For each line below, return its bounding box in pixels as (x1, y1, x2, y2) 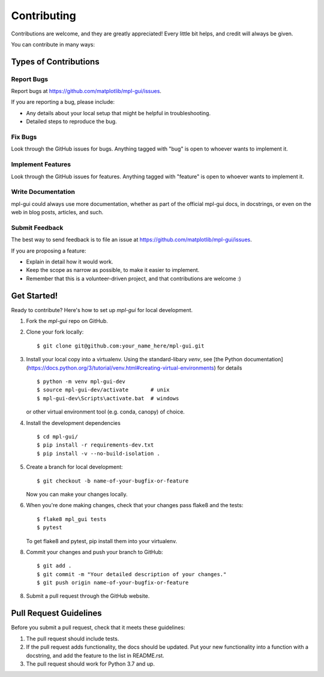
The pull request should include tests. (26, 635, 119, 642)
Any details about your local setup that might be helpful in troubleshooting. (26, 109, 211, 116)
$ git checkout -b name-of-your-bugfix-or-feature (37, 477, 189, 484)
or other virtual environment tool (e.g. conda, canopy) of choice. (26, 408, 185, 415)
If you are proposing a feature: (11, 247, 86, 254)
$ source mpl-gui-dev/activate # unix (37, 387, 170, 393)
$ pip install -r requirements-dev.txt (37, 442, 154, 448)
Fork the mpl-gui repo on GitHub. (26, 317, 108, 325)
